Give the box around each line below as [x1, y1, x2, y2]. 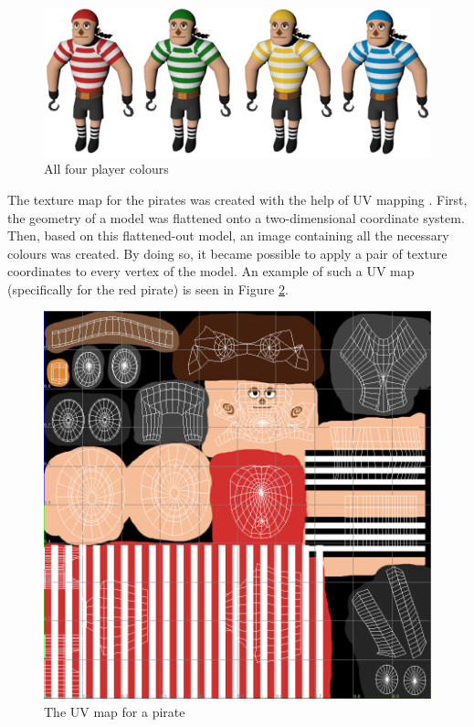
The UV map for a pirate [44, 702, 185, 722]
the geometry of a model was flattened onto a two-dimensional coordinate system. [7, 208, 465, 227]
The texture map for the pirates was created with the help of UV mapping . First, [7, 189, 468, 208]
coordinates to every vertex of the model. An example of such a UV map [7, 262, 415, 281]
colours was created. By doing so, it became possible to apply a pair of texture [7, 243, 448, 262]
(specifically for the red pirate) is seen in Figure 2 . [7, 279, 289, 298]
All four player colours [44, 159, 169, 178]
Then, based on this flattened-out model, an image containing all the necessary [7, 226, 449, 245]
